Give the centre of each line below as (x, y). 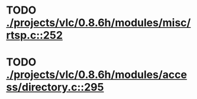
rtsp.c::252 (35, 35)
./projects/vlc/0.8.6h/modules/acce (97, 75)
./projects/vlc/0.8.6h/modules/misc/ (98, 23)
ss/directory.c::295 (55, 88)
